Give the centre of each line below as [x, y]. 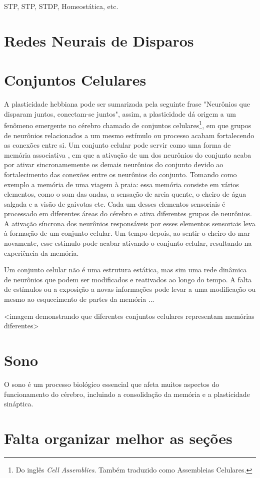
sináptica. [19, 404]
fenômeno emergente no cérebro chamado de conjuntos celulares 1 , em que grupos [128, 124]
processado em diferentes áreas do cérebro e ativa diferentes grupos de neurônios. [128, 213]
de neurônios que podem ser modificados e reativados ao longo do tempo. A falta [128, 279]
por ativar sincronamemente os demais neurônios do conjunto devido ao [114, 164]
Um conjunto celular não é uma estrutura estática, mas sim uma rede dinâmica [125, 270]
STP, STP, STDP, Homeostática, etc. [61, 6]
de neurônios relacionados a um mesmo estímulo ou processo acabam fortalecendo [129, 135]
